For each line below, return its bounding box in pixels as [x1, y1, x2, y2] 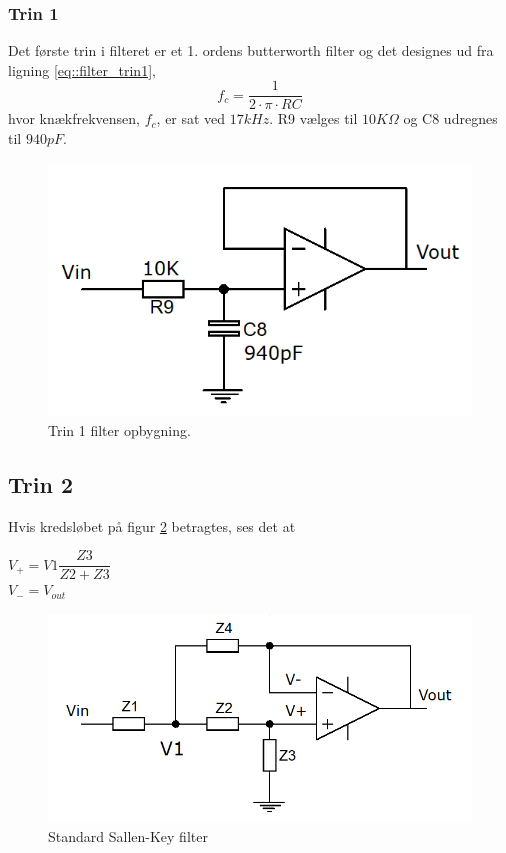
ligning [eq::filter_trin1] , [8, 59, 156, 80]
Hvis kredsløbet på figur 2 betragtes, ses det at [8, 515, 296, 536]
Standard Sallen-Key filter [48, 825, 208, 846]
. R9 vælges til [269, 108, 358, 129]
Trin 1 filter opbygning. [48, 419, 191, 440]
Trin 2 [8, 468, 73, 499]
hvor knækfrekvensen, [8, 108, 141, 129]
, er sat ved [156, 108, 226, 129]
